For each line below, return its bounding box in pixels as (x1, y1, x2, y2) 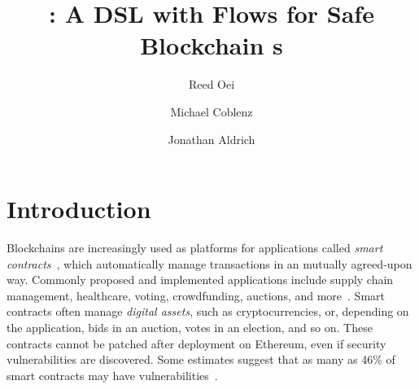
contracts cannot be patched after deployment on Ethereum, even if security (7, 334, 386, 352)
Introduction (7, 192, 151, 225)
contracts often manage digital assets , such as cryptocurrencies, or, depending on (7, 303, 409, 320)
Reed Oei (188, 76, 235, 93)
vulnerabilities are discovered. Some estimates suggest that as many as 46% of (7, 351, 395, 368)
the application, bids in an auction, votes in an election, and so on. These (7, 319, 373, 335)
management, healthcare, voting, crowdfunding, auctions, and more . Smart (7, 286, 385, 304)
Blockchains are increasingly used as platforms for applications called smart (7, 239, 383, 256)
